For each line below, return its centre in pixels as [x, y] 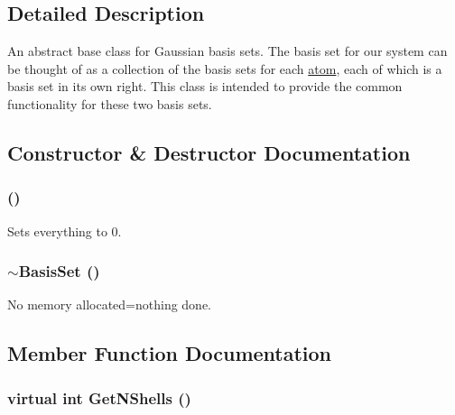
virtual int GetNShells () [99, 397]
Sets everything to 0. [65, 231]
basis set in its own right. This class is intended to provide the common [205, 86]
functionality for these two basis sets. [110, 103]
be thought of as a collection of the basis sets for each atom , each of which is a [225, 68]
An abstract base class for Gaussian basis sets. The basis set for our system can [227, 51]
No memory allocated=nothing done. [110, 304]
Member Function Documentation [170, 353]
